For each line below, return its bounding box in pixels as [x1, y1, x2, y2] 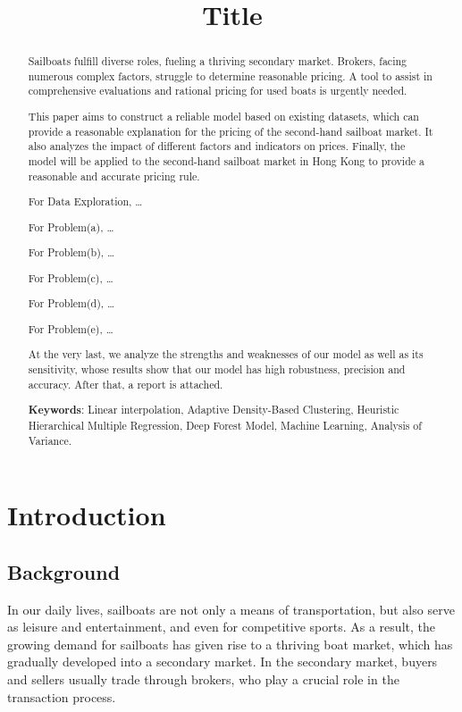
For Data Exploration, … [28, 194, 143, 209]
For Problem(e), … [28, 321, 113, 336]
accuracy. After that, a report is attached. [28, 376, 223, 391]
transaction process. [7, 687, 116, 706]
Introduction [7, 497, 166, 533]
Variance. [28, 432, 72, 448]
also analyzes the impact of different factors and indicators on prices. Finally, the [28, 138, 406, 154]
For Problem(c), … [28, 270, 113, 285]
